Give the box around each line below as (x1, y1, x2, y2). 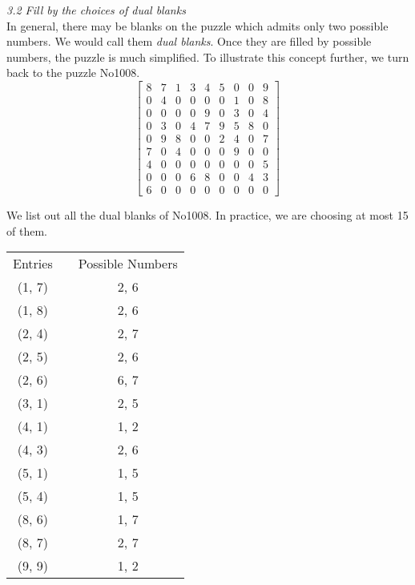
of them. (6, 222, 47, 239)
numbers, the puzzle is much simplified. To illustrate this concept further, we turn (6, 48, 409, 65)
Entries (13, 254, 53, 273)
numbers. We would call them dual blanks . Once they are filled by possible (6, 33, 372, 50)
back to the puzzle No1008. (6, 64, 140, 81)
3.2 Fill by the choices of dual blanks (6, 2, 186, 18)
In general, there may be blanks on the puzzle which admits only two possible (6, 17, 389, 34)
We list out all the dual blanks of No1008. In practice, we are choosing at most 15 (6, 207, 409, 224)
